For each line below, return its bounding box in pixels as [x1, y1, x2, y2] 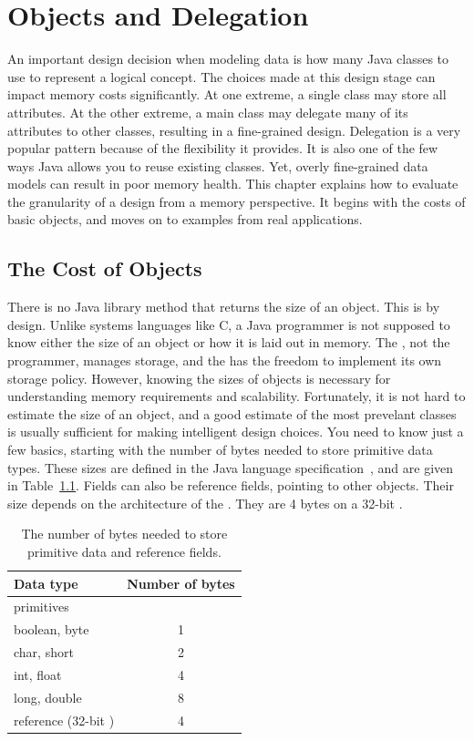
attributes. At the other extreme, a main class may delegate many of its [7, 102, 408, 121]
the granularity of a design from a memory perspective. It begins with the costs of [7, 191, 466, 211]
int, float [14, 664, 62, 684]
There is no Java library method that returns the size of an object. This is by [7, 297, 440, 316]
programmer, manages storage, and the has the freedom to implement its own [7, 351, 442, 370]
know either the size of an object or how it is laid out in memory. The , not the [7, 333, 450, 352]
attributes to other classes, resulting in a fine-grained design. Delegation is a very [7, 120, 461, 139]
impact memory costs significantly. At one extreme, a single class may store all [7, 85, 447, 104]
